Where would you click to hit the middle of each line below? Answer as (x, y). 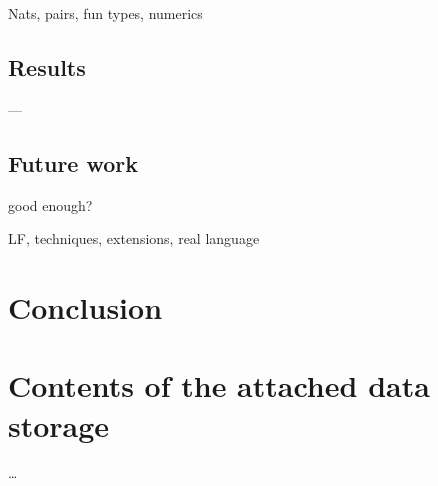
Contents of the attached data (219, 385)
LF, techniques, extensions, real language (134, 238)
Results (47, 66)
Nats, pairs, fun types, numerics (105, 13)
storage (59, 424)
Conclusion (85, 306)
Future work (73, 162)
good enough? (50, 204)
